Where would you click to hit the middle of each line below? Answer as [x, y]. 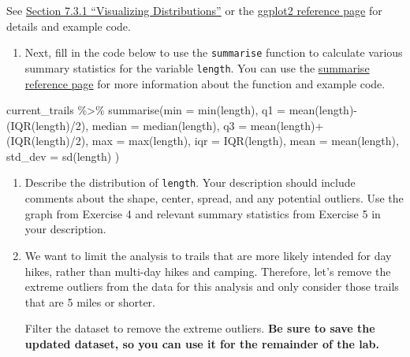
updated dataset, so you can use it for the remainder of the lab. [202, 343]
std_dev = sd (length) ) [63, 156]
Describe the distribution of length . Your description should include [190, 182]
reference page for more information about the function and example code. [205, 83]
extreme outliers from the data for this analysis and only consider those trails [212, 286]
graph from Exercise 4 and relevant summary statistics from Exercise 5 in [203, 213]
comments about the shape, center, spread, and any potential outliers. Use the [214, 198]
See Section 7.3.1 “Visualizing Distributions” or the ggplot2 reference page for [194, 10]
